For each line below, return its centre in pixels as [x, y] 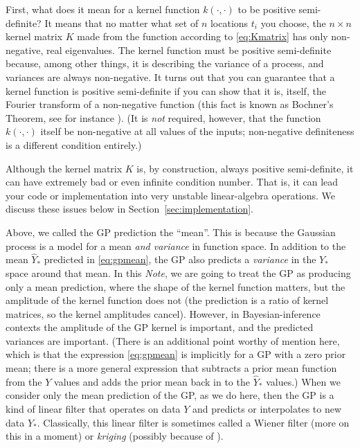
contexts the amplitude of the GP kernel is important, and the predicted [160, 327]
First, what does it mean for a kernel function [103, 9]
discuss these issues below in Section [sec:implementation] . [129, 209]
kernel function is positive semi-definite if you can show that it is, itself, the [166, 90]
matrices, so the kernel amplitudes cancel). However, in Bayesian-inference [163, 313]
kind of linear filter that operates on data [93, 409]
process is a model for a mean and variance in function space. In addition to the [176, 245]
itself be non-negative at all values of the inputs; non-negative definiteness [197, 131]
